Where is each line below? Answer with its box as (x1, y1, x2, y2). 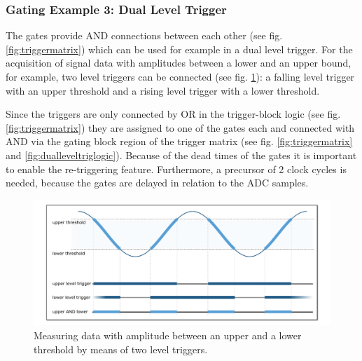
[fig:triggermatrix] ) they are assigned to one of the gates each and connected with (6, 120, 355, 135)
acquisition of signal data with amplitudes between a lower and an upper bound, (6, 55, 351, 70)
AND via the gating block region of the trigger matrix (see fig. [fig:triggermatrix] (6, 134, 353, 149)
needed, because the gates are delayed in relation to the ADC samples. (6, 175, 309, 190)
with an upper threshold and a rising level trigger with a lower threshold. (6, 83, 320, 97)
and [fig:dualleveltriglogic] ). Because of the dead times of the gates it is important (6, 147, 357, 162)
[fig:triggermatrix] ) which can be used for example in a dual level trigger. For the (6, 41, 353, 56)
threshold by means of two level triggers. (34, 341, 208, 356)
